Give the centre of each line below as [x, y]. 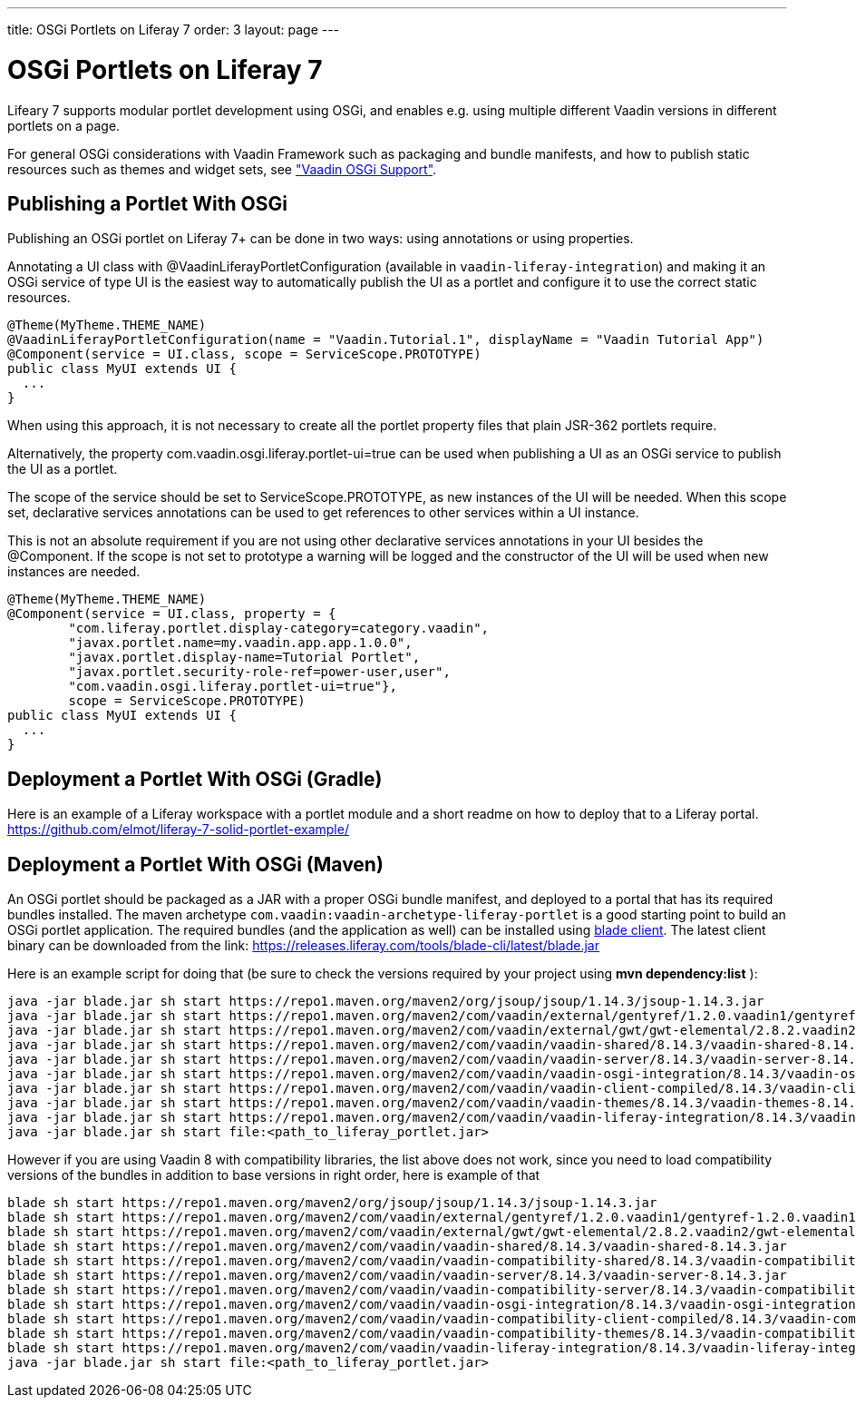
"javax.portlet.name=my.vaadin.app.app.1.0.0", [240, 643]
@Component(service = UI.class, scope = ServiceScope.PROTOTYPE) [244, 354]
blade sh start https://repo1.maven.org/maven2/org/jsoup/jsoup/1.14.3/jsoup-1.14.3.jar [332, 1203]
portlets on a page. [64, 125]
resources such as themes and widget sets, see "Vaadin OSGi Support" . [222, 169]
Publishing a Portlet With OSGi [147, 203]
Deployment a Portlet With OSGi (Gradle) [195, 779]
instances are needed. [74, 572]
